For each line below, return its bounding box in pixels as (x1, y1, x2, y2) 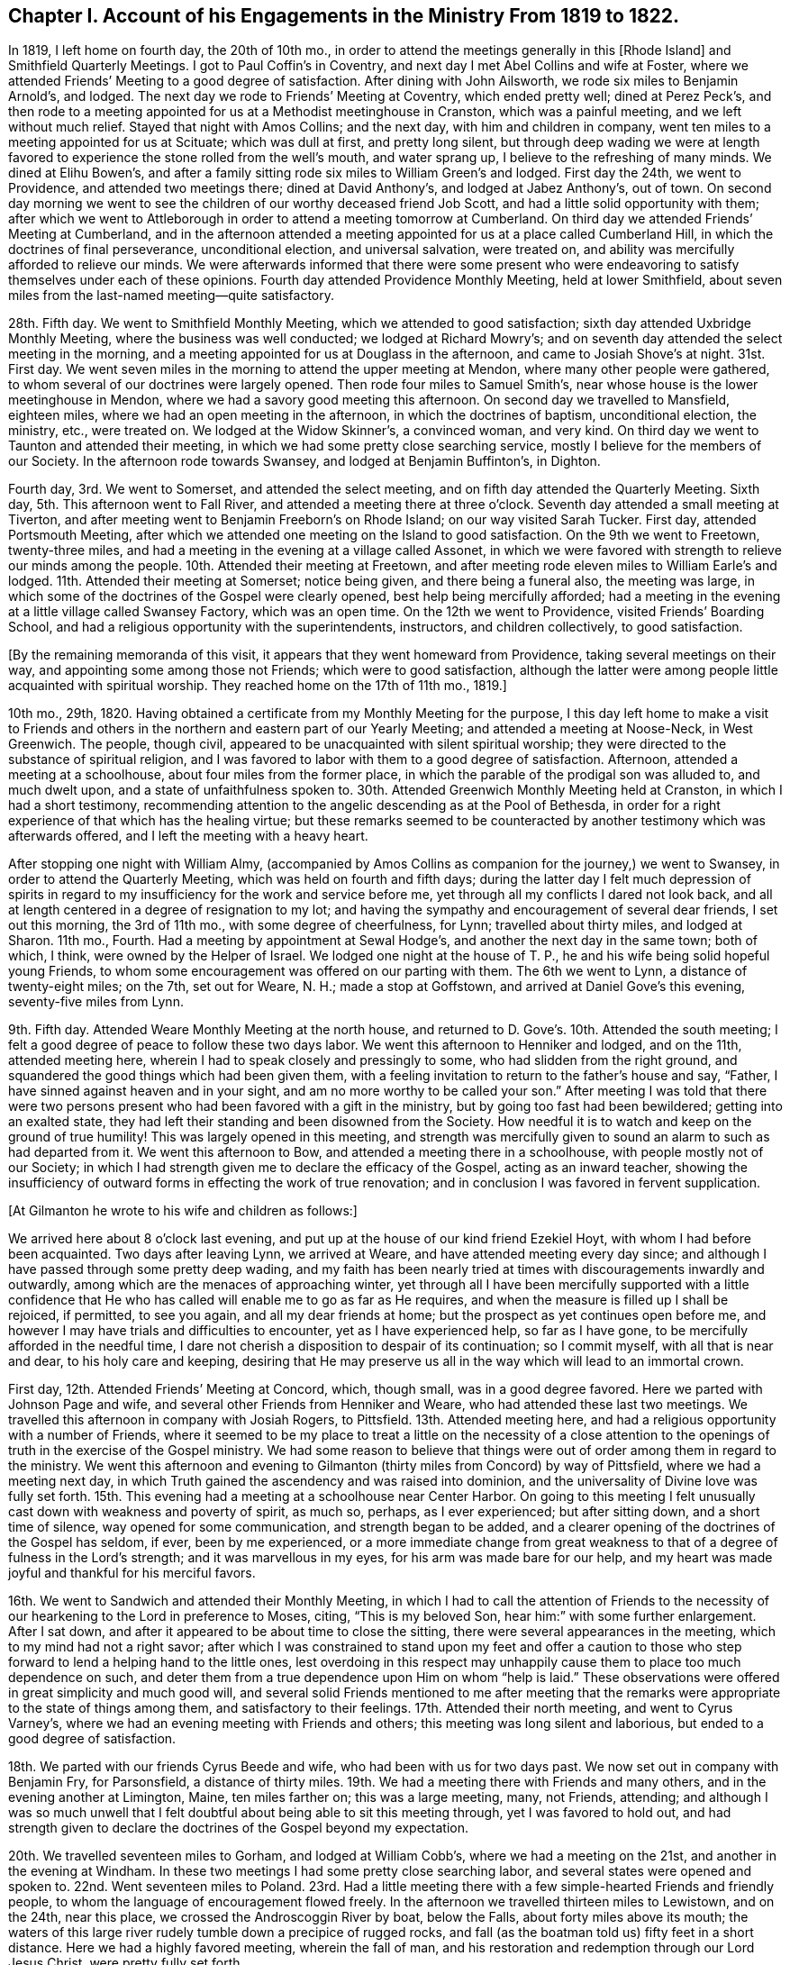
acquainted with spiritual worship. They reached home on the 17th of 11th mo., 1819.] (8, 678, 507, 694)
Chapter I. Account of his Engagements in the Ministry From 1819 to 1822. (8, 5, 680, 27)
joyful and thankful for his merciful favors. (8, 1565, 256, 1581)
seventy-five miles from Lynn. (8, 994, 184, 1010)
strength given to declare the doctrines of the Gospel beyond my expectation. (8, 1820, 468, 1836)
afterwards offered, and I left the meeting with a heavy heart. (8, 828, 368, 844)
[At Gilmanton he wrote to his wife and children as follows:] (8, 1203, 358, 1219)
